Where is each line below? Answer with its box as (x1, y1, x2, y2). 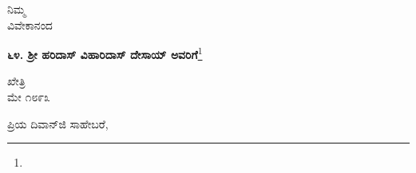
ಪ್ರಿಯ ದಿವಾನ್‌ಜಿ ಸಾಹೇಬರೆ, (7, 115, 109, 132)
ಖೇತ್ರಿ (7, 73, 26, 89)
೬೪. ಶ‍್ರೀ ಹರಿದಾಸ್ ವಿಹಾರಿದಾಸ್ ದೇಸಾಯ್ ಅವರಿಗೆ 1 (7, 44, 203, 62)
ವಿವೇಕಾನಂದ (7, 16, 53, 33)
